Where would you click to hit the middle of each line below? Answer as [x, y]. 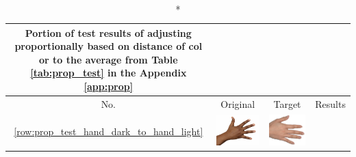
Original [238, 103]
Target [287, 103]
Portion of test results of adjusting [108, 32]
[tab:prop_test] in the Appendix [109, 73]
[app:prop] [109, 86]
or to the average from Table [109, 59]
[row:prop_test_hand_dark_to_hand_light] [109, 131]
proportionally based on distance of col [109, 46]
